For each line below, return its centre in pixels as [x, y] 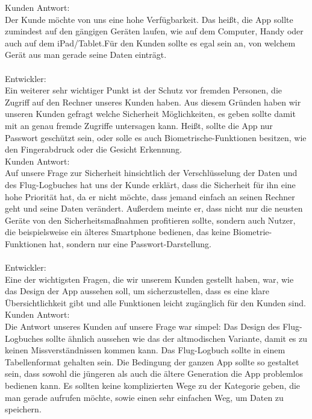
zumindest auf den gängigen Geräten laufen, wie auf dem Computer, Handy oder [154, 31]
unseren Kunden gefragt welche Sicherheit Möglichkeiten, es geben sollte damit [150, 114]
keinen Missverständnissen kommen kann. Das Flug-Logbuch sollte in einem [145, 350]
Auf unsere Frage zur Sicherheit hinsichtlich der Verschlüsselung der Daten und [151, 173]
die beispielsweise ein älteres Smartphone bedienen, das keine [118, 232]
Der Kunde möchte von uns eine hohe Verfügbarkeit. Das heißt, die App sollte [149, 19]
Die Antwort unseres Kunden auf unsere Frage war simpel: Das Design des [142, 326]
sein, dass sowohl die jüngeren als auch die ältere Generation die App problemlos [154, 373]
